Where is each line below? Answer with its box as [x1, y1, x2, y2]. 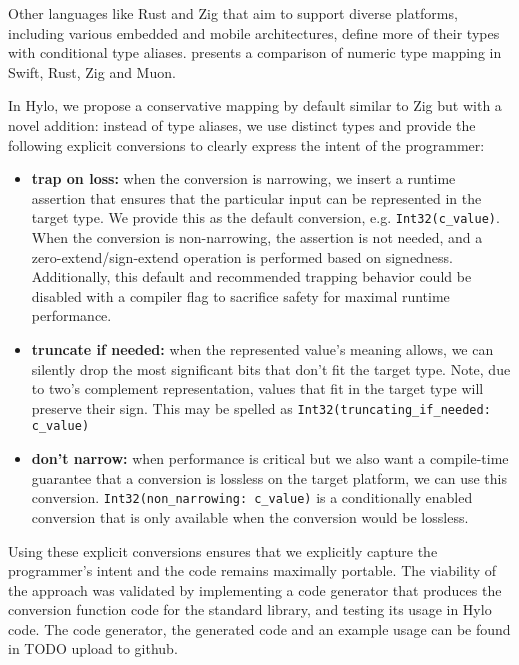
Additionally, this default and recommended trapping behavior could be [31, 266, 472, 287]
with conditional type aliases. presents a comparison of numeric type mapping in [8, 42, 502, 63]
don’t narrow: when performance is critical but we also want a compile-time [31, 448, 509, 469]
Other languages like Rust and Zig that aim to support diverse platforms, [8, 3, 458, 23]
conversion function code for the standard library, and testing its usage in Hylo [8, 599, 492, 620]
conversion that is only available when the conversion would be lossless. [31, 506, 469, 527]
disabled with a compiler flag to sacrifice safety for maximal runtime [31, 285, 450, 306]
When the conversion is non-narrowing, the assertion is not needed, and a [31, 227, 483, 247]
